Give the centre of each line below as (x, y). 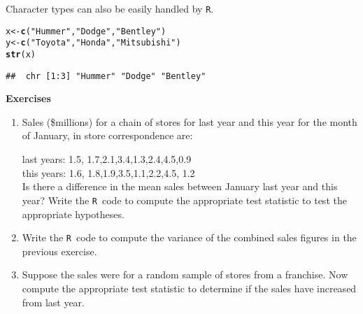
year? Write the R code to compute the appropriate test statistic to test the (184, 200)
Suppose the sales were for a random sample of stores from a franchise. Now (185, 274)
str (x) (21, 54)
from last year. (54, 302)
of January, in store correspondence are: (107, 135)
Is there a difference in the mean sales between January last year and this (180, 186)
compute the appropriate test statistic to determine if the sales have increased (189, 288)
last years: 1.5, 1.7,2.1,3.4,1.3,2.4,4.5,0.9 (107, 159)
